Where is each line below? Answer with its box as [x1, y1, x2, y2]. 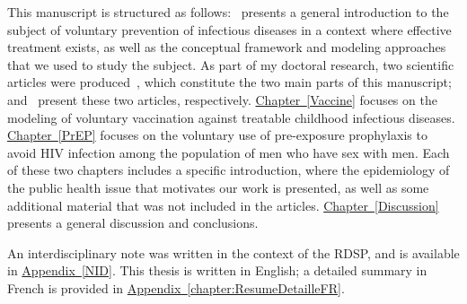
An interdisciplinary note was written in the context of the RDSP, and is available [7, 243, 460, 262]
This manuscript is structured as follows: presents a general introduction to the [7, 3, 449, 21]
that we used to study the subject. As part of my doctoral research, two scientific [7, 55, 454, 74]
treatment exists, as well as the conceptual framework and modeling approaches [7, 38, 446, 56]
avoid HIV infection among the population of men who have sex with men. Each [7, 143, 450, 161]
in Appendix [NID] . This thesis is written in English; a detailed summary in [7, 261, 427, 280]
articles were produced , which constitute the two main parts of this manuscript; [7, 73, 452, 91]
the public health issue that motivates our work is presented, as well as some [7, 178, 429, 196]
